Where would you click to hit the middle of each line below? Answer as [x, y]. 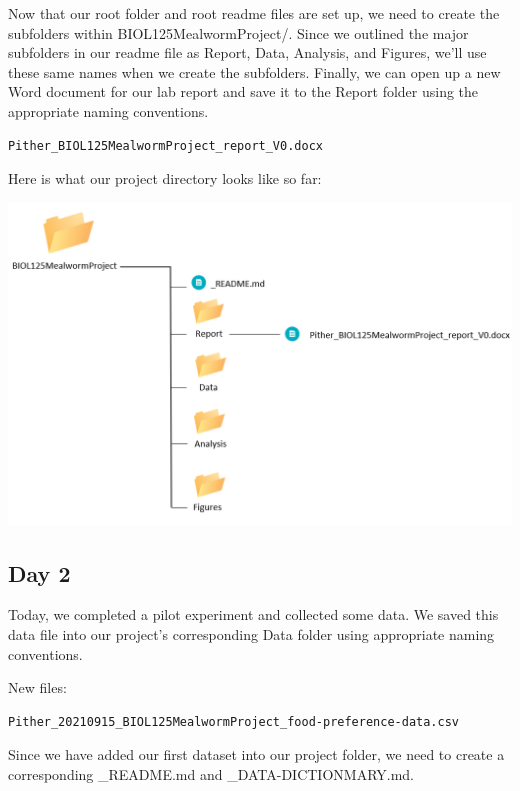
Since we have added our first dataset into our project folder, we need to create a [256, 754]
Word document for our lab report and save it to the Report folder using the [243, 91]
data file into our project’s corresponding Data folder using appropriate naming [251, 634]
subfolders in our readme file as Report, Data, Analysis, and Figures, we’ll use [247, 52]
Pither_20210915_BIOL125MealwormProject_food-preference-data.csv [234, 721]
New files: [37, 687]
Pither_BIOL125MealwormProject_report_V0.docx [165, 145]
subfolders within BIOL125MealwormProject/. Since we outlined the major [238, 32]
